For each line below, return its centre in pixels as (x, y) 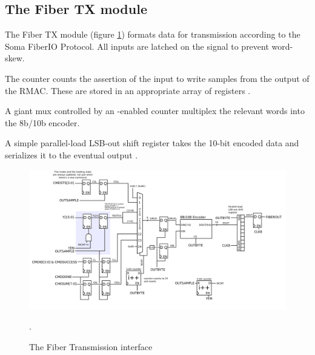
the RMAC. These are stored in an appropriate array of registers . (128, 90)
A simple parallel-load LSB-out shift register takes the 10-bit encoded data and (152, 143)
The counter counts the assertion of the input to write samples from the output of (157, 78)
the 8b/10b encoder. (42, 122)
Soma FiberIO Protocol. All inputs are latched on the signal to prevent (137, 46)
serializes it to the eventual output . (71, 154)
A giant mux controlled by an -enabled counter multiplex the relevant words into (155, 111)
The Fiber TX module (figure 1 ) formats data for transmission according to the (153, 34)
